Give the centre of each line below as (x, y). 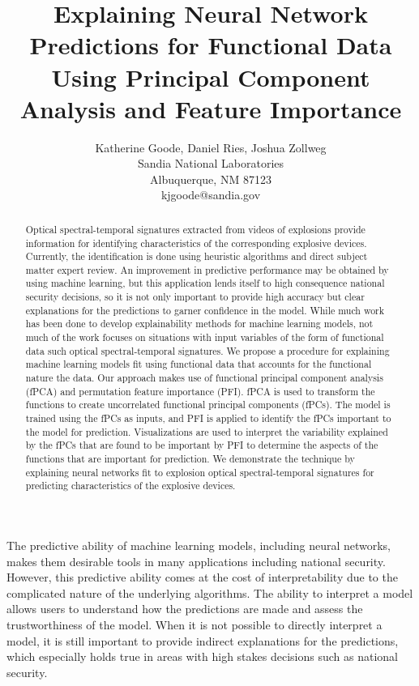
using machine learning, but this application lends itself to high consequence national (205, 283)
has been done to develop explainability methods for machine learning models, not (199, 324)
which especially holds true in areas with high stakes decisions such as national (202, 656)
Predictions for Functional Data (211, 45)
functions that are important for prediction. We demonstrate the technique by (190, 459)
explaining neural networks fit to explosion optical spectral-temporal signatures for (200, 472)
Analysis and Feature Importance (211, 108)
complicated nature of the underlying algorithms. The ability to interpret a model (210, 592)
